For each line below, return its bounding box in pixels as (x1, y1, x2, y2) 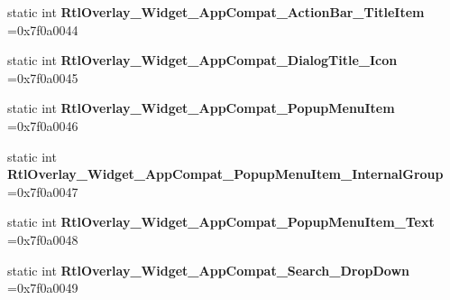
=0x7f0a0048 (7, 230, 78, 248)
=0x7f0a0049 (7, 278, 78, 297)
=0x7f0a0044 (7, 20, 78, 39)
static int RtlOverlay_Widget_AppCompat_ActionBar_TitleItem (7, 3, 425, 21)
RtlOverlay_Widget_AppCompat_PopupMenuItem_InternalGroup (7, 164, 444, 183)
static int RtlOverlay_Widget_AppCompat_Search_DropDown (7, 260, 409, 279)
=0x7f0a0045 (7, 68, 78, 87)
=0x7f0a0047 (7, 182, 78, 201)
